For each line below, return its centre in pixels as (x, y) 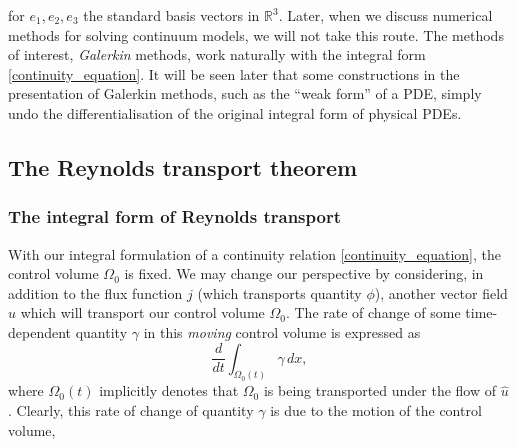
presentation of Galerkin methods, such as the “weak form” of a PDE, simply (245, 93)
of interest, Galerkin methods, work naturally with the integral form (217, 54)
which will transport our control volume (142, 312)
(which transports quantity (279, 292)
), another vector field (441, 292)
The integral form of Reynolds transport (174, 216)
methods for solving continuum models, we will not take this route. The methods (256, 34)
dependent (40, 331)
